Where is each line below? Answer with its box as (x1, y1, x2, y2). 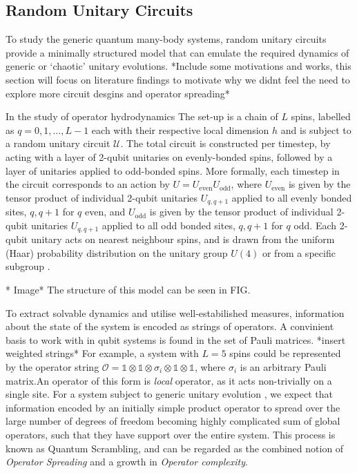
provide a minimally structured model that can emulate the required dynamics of (6, 45, 349, 59)
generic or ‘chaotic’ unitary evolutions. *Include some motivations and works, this (6, 59, 351, 73)
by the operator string (6, 359, 99, 374)
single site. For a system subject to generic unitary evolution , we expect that (6, 387, 333, 401)
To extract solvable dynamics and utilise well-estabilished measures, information (6, 305, 345, 320)
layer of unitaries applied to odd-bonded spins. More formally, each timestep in (6, 163, 340, 177)
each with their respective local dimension (91, 122, 269, 137)
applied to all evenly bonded (231, 190, 352, 204)
